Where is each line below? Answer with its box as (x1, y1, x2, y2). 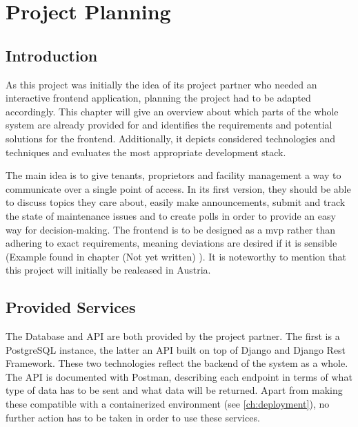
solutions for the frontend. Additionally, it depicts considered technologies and (6, 131, 336, 145)
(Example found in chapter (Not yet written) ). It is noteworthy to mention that (6, 249, 346, 263)
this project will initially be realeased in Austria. (6, 263, 211, 277)
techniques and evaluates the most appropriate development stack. (6, 144, 286, 159)
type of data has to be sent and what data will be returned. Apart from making (6, 383, 343, 397)
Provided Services (6, 296, 136, 318)
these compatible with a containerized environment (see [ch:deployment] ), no (6, 397, 330, 411)
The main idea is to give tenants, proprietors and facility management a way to (6, 168, 341, 182)
